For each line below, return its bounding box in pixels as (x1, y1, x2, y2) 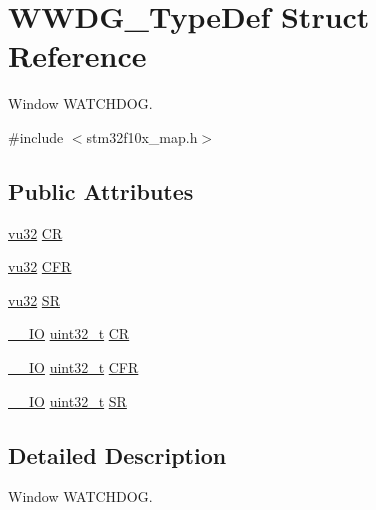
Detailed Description (8, 439, 227, 470)
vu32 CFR (8, 256, 72, 277)
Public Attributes (8, 175, 194, 206)
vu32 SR (8, 289, 60, 310)
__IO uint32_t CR (8, 323, 130, 344)
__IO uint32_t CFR (8, 357, 139, 378)
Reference (8, 35, 147, 76)
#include (8, 126, 64, 147)
